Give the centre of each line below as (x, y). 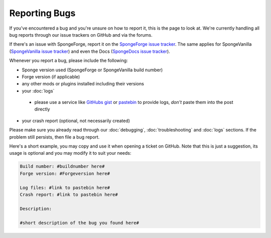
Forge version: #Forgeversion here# (65, 173)
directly (42, 109)
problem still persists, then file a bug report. (54, 137)
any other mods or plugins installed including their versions (83, 84)
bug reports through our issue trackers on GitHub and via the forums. (81, 35)
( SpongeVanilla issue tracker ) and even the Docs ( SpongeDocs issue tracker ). (90, 51)
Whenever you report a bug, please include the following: (69, 61)
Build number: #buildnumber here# (62, 166)
